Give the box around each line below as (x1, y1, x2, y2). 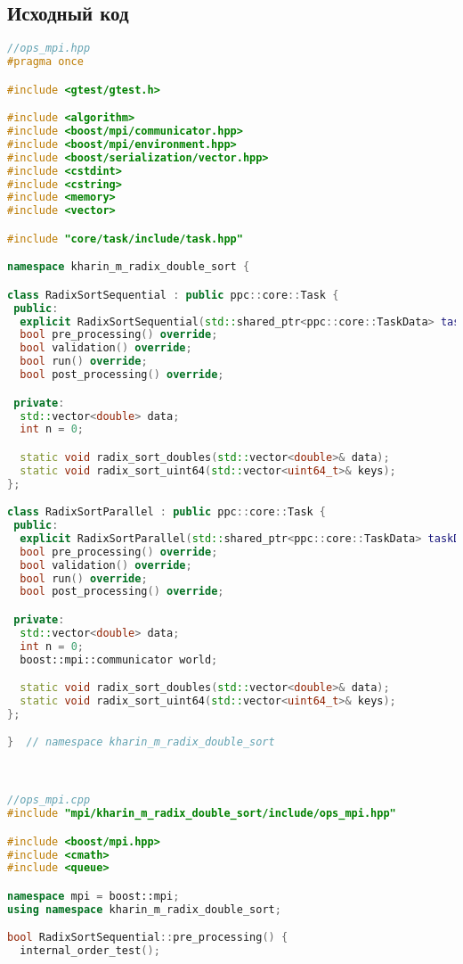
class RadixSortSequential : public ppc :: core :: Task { (7, 288, 339, 301)
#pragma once (7, 55, 84, 69)
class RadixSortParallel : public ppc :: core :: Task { (7, 506, 327, 519)
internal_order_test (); (20, 944, 160, 958)
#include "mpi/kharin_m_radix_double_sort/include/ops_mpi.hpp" (7, 807, 396, 820)
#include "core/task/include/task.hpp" (7, 232, 243, 245)
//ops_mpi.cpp (7, 794, 91, 807)
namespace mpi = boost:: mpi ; (7, 889, 180, 902)
